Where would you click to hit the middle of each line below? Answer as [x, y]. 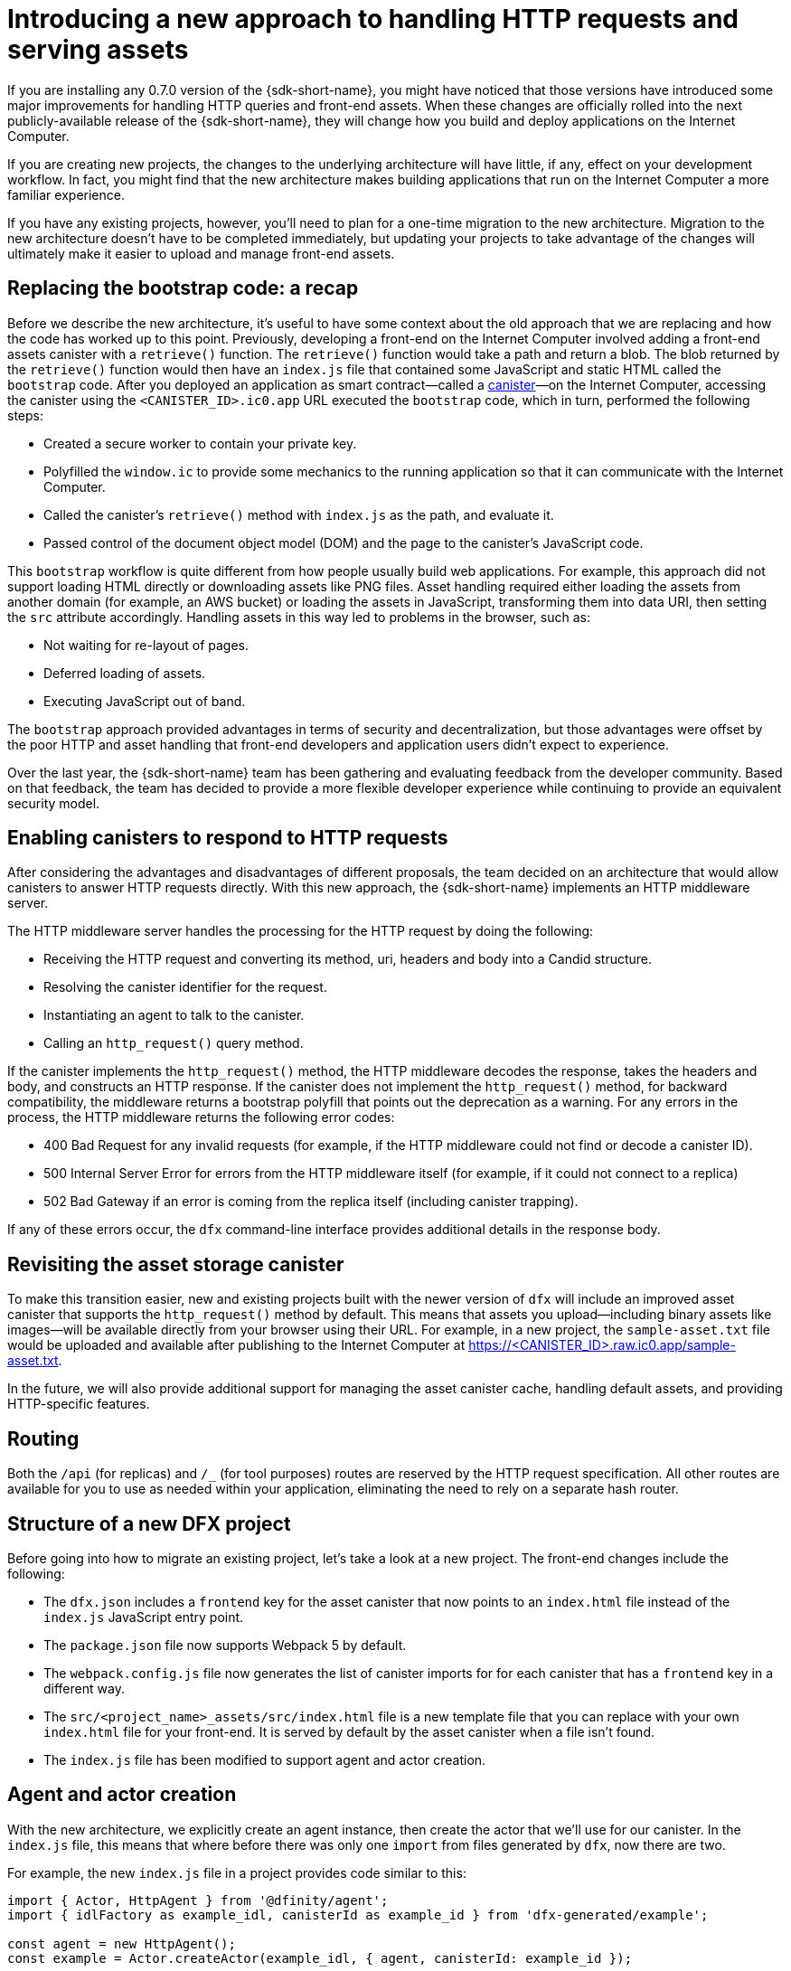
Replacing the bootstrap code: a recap [183, 288]
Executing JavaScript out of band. [145, 701]
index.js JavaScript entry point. [144, 1617]
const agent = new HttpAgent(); [122, 1943]
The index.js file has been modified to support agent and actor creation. [265, 1759]
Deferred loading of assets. [125, 673]
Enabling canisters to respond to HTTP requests [228, 838]
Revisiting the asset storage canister [176, 1264]
